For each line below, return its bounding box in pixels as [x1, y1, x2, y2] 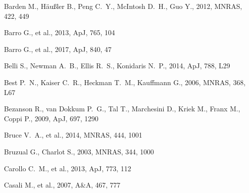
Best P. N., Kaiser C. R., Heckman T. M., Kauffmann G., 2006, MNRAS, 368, [4, 77, 246, 87]
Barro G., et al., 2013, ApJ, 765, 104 [4, 27, 115, 38]
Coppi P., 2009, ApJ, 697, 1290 [4, 113, 99, 123]
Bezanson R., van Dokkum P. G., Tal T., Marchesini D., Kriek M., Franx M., [4, 103, 241, 114]
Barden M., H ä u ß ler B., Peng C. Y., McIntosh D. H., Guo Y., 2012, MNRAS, [4, 1, 242, 11]
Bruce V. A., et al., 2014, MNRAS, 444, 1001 [4, 130, 142, 140]
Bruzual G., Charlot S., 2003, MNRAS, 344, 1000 [4, 146, 154, 156]
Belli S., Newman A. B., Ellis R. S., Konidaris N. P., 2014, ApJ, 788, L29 [4, 60, 230, 71]
